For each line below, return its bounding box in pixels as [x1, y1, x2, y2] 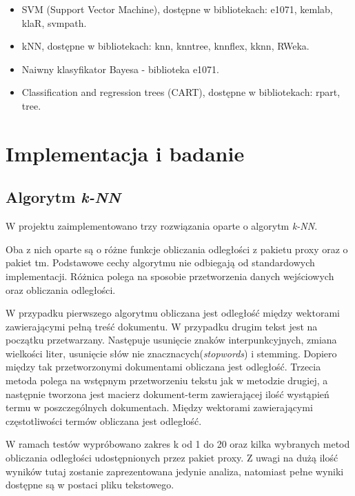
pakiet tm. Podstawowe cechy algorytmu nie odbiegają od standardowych [6, 255, 315, 270]
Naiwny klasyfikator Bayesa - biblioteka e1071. [21, 61, 220, 76]
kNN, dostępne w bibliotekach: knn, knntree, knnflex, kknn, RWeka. [21, 39, 310, 53]
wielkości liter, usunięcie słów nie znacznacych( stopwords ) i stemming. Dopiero [6, 346, 337, 360]
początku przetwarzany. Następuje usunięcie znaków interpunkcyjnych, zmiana [6, 333, 337, 347]
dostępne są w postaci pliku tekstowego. [6, 477, 174, 492]
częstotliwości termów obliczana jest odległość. [6, 413, 202, 428]
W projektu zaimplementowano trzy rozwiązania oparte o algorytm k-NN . [6, 219, 318, 233]
